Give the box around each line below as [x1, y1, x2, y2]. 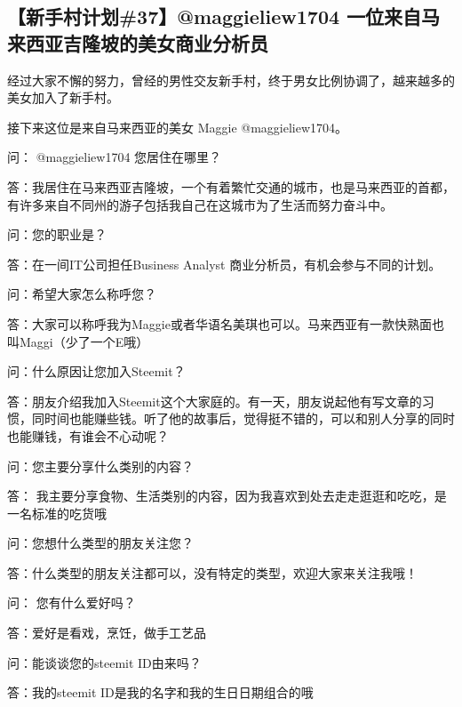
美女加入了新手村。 [7, 88, 119, 107]
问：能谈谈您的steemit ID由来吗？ [7, 653, 202, 671]
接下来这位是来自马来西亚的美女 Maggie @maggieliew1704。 [7, 117, 348, 136]
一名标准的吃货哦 [7, 503, 107, 522]
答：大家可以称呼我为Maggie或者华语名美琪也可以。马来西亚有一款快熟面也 [7, 314, 444, 333]
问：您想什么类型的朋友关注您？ [7, 534, 194, 552]
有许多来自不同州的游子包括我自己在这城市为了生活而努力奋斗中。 [7, 195, 393, 213]
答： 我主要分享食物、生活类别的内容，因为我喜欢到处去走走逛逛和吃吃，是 [7, 486, 447, 505]
